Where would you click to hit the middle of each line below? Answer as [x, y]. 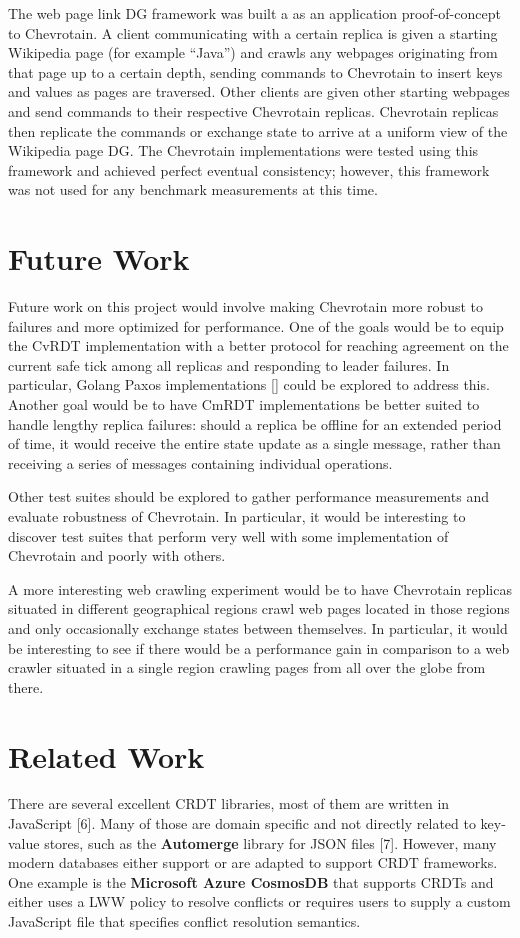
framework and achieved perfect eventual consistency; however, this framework [249, 169]
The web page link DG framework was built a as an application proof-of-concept [254, 13]
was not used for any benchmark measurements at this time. [193, 189]
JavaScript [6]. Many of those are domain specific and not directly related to [242, 823]
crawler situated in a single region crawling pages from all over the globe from [247, 667]
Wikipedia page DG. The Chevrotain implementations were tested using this [243, 150]
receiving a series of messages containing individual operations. [200, 462]
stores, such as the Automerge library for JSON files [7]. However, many [270, 842]
